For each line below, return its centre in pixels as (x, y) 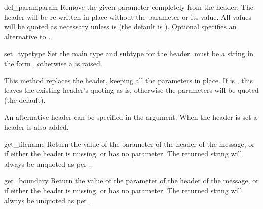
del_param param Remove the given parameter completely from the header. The (129, 7)
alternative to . (27, 36)
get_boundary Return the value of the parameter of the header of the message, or (131, 180)
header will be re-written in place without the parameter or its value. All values (128, 16)
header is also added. (36, 126)
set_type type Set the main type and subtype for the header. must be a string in (129, 53)
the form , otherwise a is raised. (53, 63)
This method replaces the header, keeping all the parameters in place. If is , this (128, 80)
